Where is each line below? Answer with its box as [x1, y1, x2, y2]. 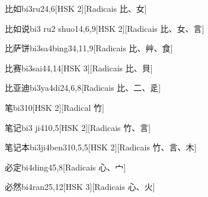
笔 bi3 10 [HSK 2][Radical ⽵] [5, 101, 104, 113]
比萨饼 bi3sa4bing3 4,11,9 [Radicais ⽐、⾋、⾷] [5, 42, 173, 54]
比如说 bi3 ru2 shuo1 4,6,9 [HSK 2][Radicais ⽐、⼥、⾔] [5, 22, 204, 34]
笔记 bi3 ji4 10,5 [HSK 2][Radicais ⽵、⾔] [5, 121, 151, 133]
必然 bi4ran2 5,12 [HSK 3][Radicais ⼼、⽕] [5, 180, 155, 193]
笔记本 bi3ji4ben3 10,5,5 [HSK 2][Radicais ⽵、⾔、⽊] [5, 141, 197, 153]
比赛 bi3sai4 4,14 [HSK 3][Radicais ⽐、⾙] [5, 61, 153, 74]
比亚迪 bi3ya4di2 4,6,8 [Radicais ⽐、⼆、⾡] [5, 81, 161, 94]
